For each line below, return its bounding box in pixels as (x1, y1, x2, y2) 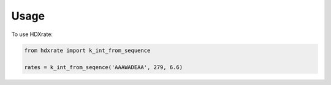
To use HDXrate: (11, 31, 53, 38)
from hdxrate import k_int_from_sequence (24, 46, 151, 54)
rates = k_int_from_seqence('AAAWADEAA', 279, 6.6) (24, 64, 183, 71)
